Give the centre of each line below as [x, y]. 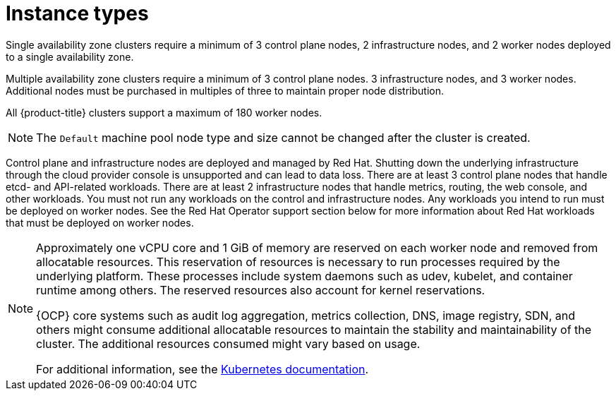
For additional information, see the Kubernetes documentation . [203, 369]
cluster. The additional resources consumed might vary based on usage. [228, 343]
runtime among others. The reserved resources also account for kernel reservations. [261, 290]
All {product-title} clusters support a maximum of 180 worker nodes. [164, 112]
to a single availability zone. [70, 56]
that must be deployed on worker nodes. [100, 222]
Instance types [77, 13]
